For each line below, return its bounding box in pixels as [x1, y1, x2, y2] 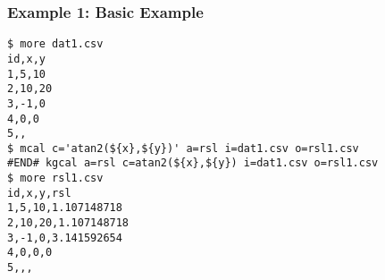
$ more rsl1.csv [7, 172, 104, 185]
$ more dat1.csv [7, 38, 104, 51]
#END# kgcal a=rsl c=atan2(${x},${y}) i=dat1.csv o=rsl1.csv [7, 157, 379, 170]
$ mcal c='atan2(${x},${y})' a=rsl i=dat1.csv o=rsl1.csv [7, 141, 359, 155]
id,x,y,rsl [7, 186, 71, 199]
